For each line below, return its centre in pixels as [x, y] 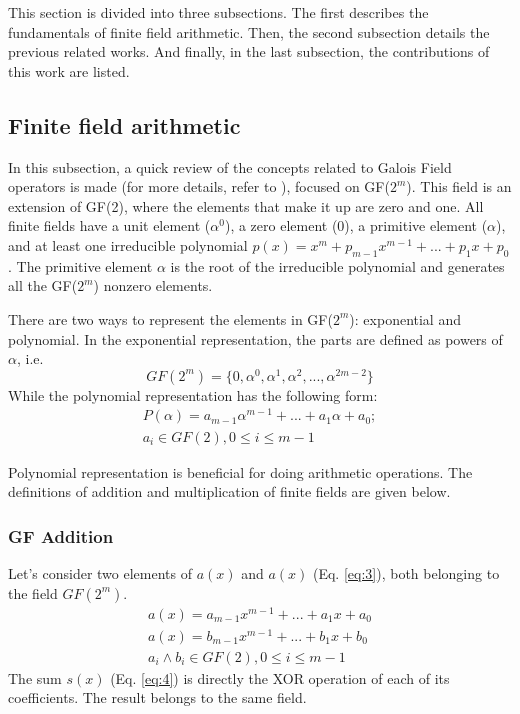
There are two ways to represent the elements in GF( [170, 318]
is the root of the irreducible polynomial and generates [337, 265]
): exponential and [405, 318]
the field [33, 592]
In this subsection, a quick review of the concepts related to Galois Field [230, 166]
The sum [35, 677]
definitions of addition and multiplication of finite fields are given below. [229, 491]
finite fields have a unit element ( [109, 225]
